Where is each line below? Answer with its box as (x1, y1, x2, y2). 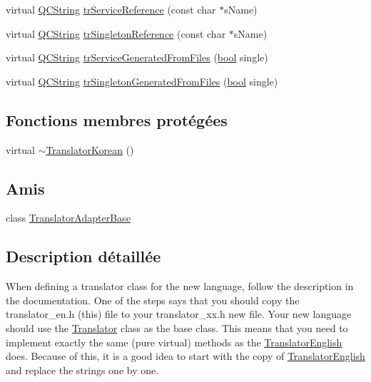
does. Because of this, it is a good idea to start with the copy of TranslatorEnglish (6, 349, 365, 363)
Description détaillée (6, 245, 161, 267)
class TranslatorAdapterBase (6, 210, 131, 225)
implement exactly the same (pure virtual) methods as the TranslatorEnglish (6, 334, 342, 349)
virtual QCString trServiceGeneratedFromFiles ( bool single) (6, 50, 268, 65)
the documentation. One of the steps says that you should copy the (6, 292, 300, 307)
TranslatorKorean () (46, 142, 134, 157)
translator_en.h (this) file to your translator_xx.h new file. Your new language (6, 306, 352, 321)
